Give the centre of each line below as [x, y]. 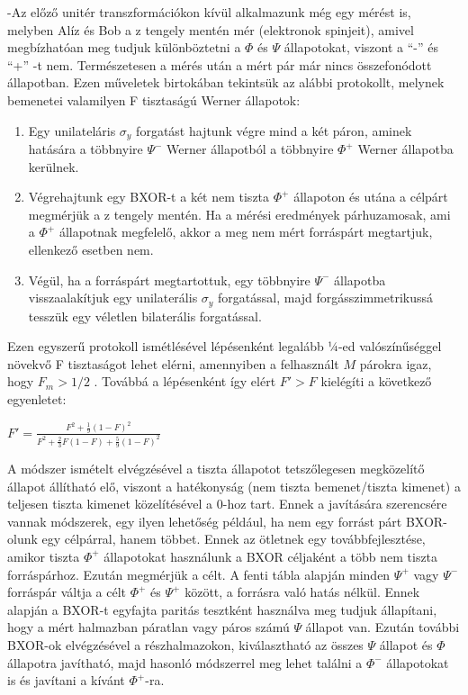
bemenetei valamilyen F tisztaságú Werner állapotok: [154, 99]
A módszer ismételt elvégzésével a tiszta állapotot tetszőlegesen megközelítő [216, 468]
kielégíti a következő [376, 381]
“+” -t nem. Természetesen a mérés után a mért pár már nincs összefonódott [220, 64]
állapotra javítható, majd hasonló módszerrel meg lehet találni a [185, 662]
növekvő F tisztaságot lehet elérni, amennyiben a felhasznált [173, 363]
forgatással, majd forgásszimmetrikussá [326, 298]
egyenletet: [37, 399]
